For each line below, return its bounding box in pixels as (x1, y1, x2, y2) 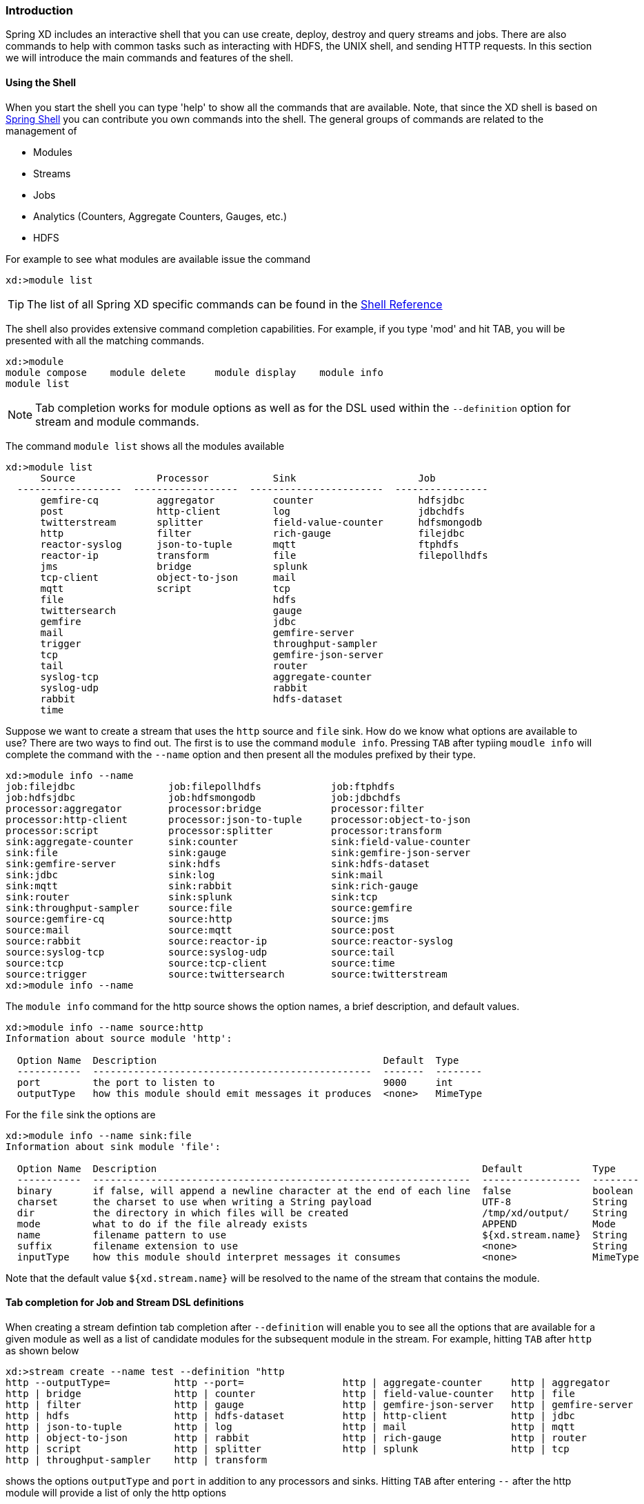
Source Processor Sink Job (40, 472, 436, 484)
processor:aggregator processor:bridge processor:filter (6, 802, 424, 814)
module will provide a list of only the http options (6, 1486, 227, 1498)
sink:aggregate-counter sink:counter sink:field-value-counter (6, 835, 471, 847)
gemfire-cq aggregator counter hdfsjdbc (40, 494, 465, 506)
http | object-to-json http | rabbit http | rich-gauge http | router (6, 1432, 587, 1443)
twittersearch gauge (40, 604, 302, 616)
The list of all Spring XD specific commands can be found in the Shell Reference (27, 297, 443, 311)
